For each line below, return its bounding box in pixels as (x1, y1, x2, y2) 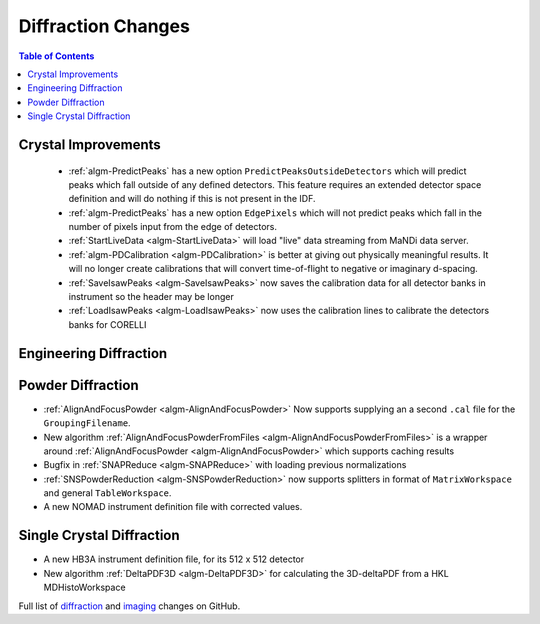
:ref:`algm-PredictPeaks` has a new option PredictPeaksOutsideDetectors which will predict (68, 165, 467, 177)
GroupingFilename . (43, 417, 131, 429)
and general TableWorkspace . (43, 487, 172, 499)
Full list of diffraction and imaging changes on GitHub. (18, 600, 241, 612)
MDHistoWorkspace (43, 581, 126, 594)
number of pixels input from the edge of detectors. (68, 221, 278, 233)
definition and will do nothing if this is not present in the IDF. (68, 193, 316, 205)
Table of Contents (18, 50, 95, 62)
